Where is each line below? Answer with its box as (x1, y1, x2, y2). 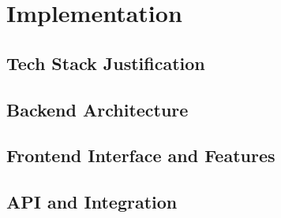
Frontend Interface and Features (6, 143, 275, 168)
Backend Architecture (6, 97, 189, 121)
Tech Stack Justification (6, 50, 205, 75)
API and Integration (6, 190, 178, 214)
